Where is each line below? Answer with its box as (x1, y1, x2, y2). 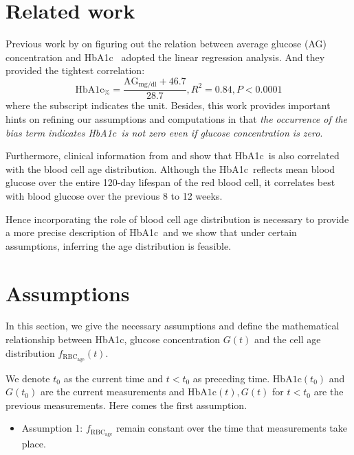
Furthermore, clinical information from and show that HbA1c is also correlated (5, 148, 340, 163)
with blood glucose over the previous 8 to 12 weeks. (5, 188, 223, 202)
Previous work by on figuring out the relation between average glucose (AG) (5, 36, 327, 51)
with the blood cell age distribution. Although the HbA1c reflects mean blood (5, 161, 335, 176)
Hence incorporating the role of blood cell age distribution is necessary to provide (5, 211, 349, 226)
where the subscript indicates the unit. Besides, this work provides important (5, 98, 331, 113)
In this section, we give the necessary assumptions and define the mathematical (5, 318, 340, 333)
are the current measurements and (40, 384, 185, 399)
